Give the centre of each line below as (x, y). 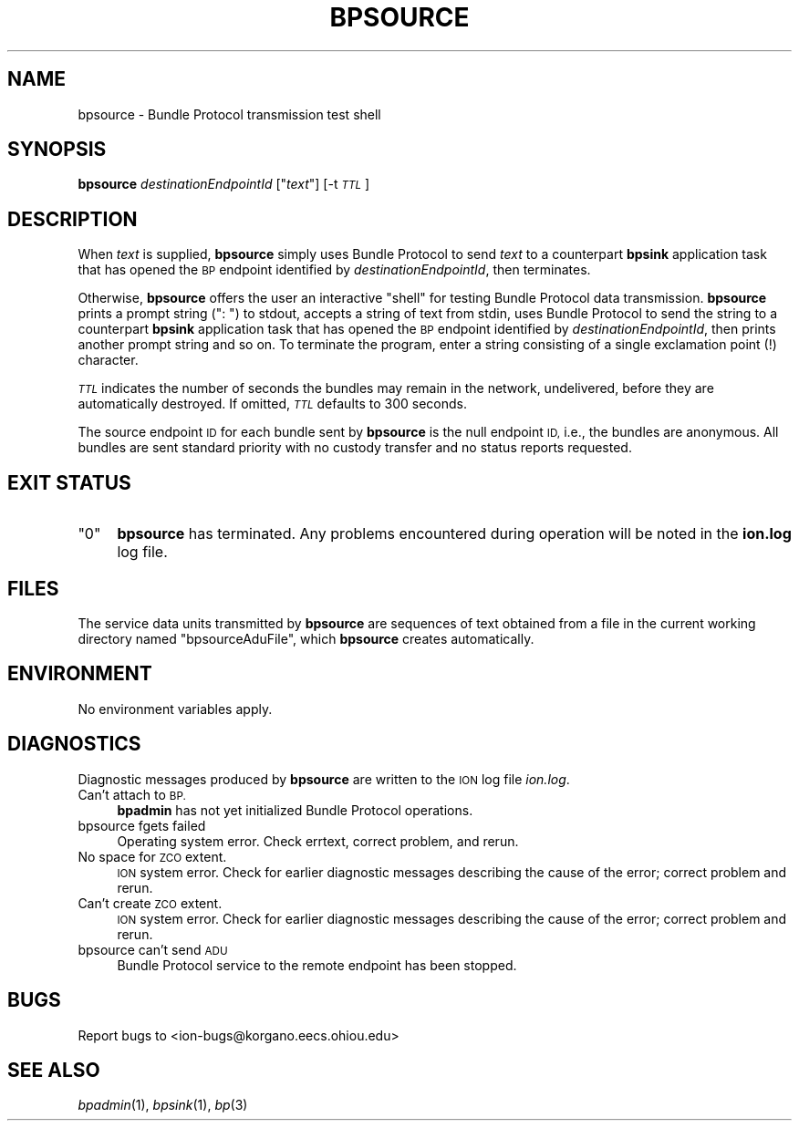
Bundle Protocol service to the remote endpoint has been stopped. (317, 965)
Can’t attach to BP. (132, 794)
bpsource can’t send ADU (153, 949)
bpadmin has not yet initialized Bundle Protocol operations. (295, 810)
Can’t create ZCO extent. (150, 903)
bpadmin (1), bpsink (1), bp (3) (163, 1105)
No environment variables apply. (175, 709)
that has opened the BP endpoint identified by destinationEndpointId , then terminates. (334, 270)
